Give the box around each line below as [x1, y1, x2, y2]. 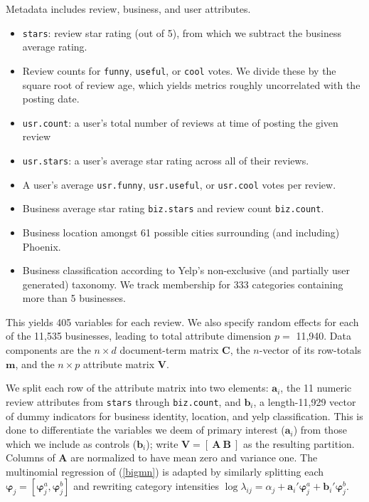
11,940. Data [296, 328, 351, 343]
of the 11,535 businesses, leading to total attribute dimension [6, 328, 272, 343]
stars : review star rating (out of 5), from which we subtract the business [22, 25, 341, 40]
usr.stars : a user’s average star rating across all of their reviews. [22, 152, 309, 167]
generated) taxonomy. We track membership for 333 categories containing [22, 276, 343, 291]
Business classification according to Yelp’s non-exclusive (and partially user [22, 263, 351, 278]
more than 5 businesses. [22, 291, 126, 305]
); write [146, 436, 178, 451]
